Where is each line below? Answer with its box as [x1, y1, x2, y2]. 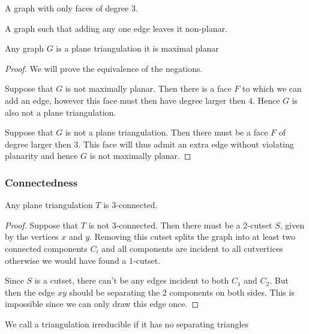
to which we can [242, 82, 302, 95]
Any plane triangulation [5, 198, 93, 211]
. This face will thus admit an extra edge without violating [78, 137, 294, 150]
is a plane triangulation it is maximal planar [56, 42, 219, 55]
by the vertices [5, 230, 59, 243]
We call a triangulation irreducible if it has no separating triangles [5, 317, 249, 330]
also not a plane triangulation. [5, 106, 116, 118]
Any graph [5, 42, 44, 55]
